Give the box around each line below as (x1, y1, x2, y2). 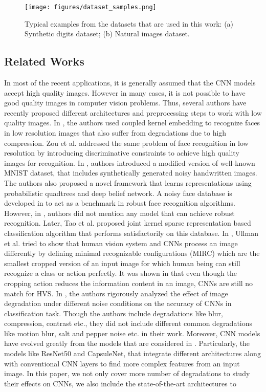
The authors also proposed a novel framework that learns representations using (4, 177, 252, 188)
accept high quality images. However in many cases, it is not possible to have (4, 87, 246, 98)
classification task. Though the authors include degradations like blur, (4, 308, 223, 318)
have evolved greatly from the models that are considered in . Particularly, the (4, 338, 250, 349)
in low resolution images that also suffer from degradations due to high (4, 127, 227, 138)
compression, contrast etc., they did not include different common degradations (4, 318, 253, 329)
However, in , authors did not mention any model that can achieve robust (4, 207, 235, 218)
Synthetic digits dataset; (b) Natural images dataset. (25, 28, 190, 39)
